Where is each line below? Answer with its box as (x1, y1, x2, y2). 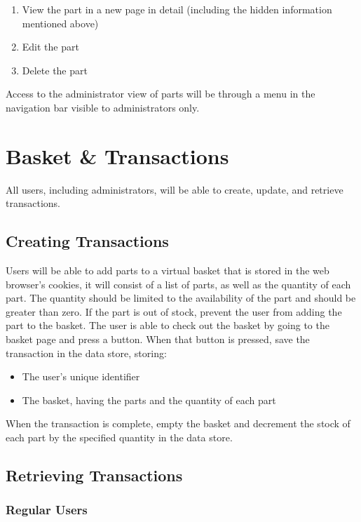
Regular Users (6, 501, 88, 518)
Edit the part (22, 39, 79, 54)
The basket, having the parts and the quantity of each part (22, 392, 276, 407)
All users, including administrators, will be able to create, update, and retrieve (6, 182, 343, 196)
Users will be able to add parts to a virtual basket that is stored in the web (6, 263, 329, 278)
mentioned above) (22, 15, 99, 30)
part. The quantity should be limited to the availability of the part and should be (6, 290, 356, 305)
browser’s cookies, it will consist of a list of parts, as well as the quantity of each (6, 276, 351, 291)
